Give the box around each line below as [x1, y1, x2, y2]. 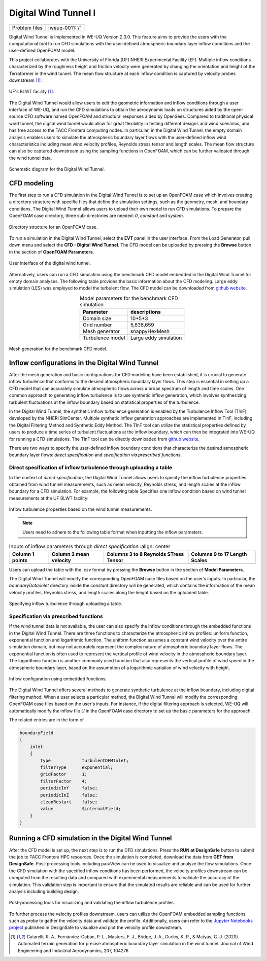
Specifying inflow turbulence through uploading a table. [9, 601, 123, 606]
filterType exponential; [40, 764, 113, 770]
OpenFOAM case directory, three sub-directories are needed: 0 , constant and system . [9, 213, 184, 219]
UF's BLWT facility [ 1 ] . [9, 89, 54, 95]
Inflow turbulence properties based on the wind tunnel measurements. [9, 506, 152, 512]
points [12, 557, 28, 564]
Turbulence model [83, 334, 125, 341]
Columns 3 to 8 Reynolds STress [106, 550, 184, 557]
